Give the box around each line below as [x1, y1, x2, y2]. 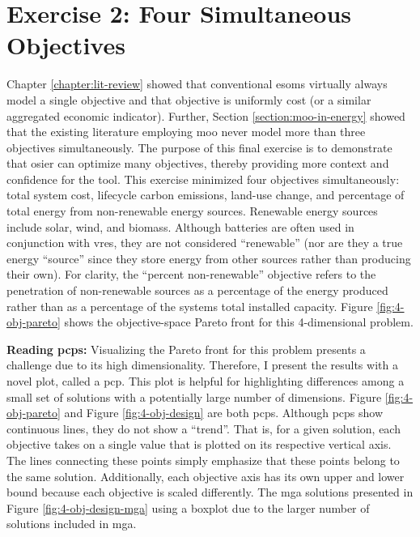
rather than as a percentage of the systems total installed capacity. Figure [6, 297, 373, 314]
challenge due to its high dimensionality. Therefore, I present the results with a [6, 356, 398, 373]
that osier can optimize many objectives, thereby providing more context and [6, 155, 389, 172]
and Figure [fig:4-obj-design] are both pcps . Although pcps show [64, 404, 384, 421]
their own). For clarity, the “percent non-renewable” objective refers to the [6, 266, 376, 283]
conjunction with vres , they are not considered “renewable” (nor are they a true [6, 234, 403, 251]
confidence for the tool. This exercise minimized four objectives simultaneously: [6, 170, 400, 187]
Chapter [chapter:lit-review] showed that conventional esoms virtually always [6, 75, 388, 92]
